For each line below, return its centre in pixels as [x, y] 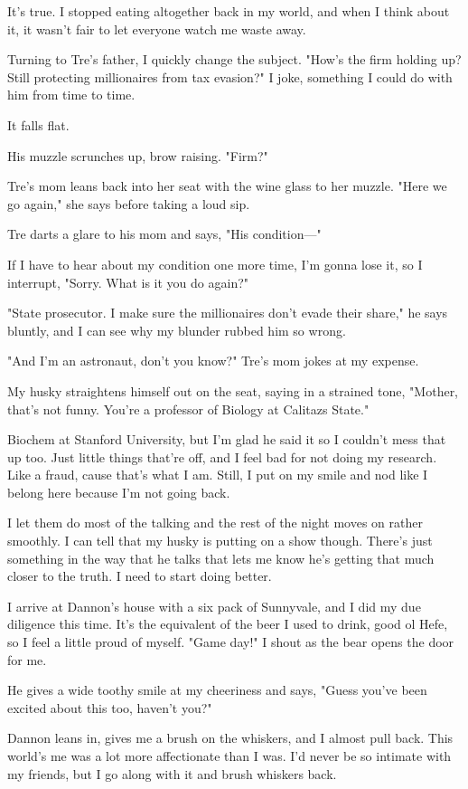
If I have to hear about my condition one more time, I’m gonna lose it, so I [215, 264]
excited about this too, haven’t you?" [110, 707]
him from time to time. [71, 95]
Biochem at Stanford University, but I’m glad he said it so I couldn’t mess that [227, 439]
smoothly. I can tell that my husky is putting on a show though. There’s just [220, 541]
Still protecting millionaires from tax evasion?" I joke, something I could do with [230, 76]
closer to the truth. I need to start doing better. [140, 576]
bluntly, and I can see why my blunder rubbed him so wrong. [177, 330]
